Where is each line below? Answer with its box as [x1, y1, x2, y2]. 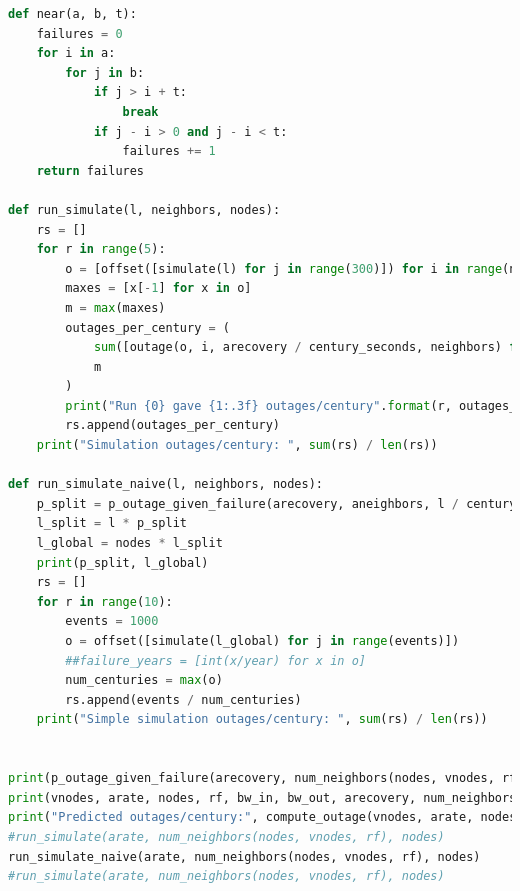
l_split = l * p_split [36, 516, 188, 531]
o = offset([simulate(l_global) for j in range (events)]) [65, 634, 460, 648]
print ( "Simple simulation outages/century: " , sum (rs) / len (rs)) [36, 712, 488, 727]
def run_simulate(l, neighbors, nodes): [8, 202, 281, 217]
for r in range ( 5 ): [36, 242, 166, 257]
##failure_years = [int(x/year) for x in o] [65, 653, 366, 668]
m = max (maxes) [65, 300, 166, 315]
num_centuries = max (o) [65, 673, 223, 688]
